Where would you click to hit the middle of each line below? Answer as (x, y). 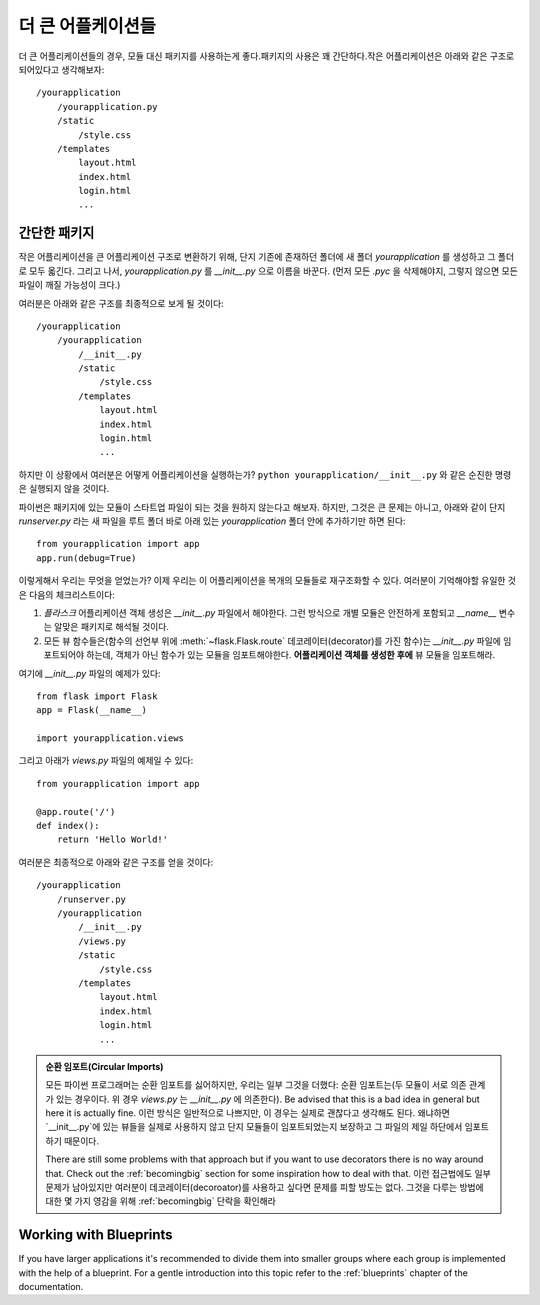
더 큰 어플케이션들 (87, 26)
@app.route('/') (76, 811)
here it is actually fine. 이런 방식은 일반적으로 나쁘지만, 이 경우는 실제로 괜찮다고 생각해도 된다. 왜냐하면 (247, 1113)
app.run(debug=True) (86, 558)
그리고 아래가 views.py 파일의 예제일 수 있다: (106, 761)
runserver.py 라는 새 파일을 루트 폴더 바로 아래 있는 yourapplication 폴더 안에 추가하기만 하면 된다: (212, 521)
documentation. (51, 1287)
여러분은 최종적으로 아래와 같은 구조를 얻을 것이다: (116, 862)
